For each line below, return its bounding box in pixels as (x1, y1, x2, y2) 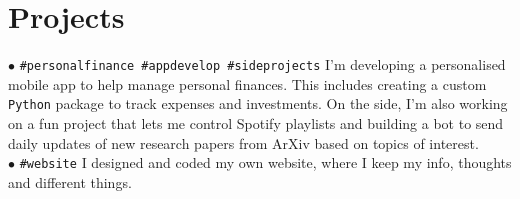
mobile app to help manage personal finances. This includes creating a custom (8, 73, 487, 94)
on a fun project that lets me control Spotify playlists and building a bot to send (8, 113, 504, 134)
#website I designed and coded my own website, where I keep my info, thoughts (19, 152, 512, 173)
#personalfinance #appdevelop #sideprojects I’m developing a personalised (19, 54, 506, 75)
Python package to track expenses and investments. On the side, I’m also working (8, 93, 508, 114)
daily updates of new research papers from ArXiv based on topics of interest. (8, 132, 479, 153)
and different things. (8, 171, 132, 192)
